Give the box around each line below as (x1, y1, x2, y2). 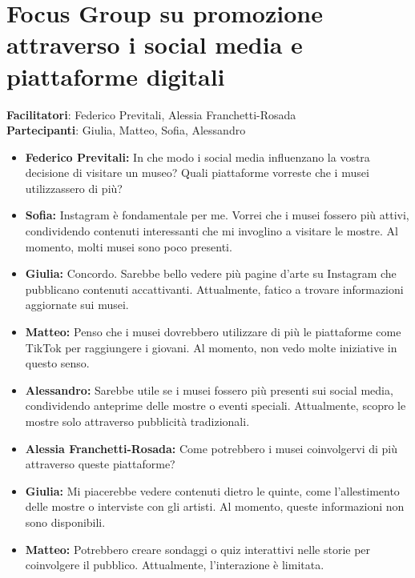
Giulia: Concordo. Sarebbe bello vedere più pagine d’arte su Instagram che (25, 265, 397, 282)
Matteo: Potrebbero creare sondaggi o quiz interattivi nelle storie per (25, 540, 371, 557)
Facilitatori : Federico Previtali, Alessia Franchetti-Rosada (6, 106, 296, 122)
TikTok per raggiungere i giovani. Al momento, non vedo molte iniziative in (25, 339, 397, 355)
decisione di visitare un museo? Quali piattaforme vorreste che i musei (25, 164, 369, 181)
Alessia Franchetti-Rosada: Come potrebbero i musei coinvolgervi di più (25, 440, 398, 456)
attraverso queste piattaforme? (25, 456, 175, 472)
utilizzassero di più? (25, 179, 123, 196)
